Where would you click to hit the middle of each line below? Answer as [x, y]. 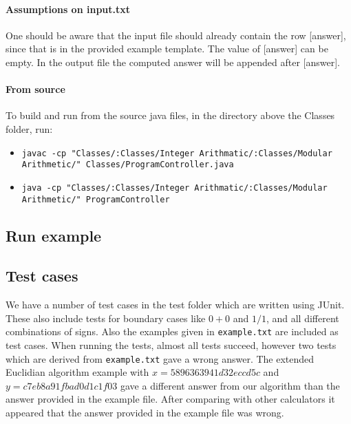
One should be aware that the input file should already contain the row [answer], [176, 35]
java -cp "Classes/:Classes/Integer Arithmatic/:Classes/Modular [174, 188]
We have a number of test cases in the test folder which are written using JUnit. [175, 305]
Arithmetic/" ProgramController [96, 199]
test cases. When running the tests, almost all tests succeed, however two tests [171, 345]
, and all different [302, 318]
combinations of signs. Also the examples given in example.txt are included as [172, 331]
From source [35, 89]
